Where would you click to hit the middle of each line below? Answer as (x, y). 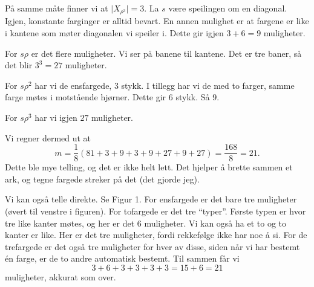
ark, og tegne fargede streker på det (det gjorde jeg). (102, 179)
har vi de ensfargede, (73, 85)
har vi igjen (56, 118)
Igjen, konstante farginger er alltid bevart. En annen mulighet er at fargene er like (157, 21)
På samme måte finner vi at (57, 8)
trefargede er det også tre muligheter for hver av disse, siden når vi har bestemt (152, 246)
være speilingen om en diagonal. (228, 8)
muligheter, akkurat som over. (61, 277)
